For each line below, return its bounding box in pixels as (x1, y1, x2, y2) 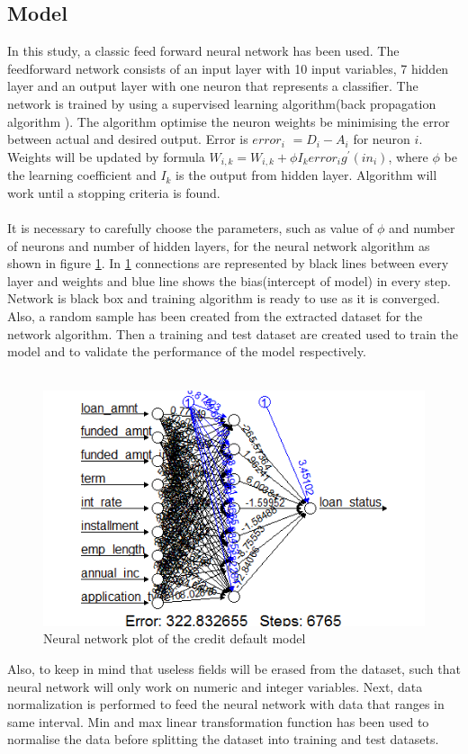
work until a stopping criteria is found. (7, 183, 220, 202)
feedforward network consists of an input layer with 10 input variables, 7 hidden (7, 58, 449, 77)
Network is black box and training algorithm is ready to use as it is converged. (7, 289, 440, 308)
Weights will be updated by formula (7, 147, 205, 166)
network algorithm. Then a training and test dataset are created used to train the (7, 324, 458, 343)
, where (388, 147, 428, 166)
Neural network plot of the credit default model (43, 629, 306, 648)
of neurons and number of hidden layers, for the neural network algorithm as (7, 236, 430, 255)
